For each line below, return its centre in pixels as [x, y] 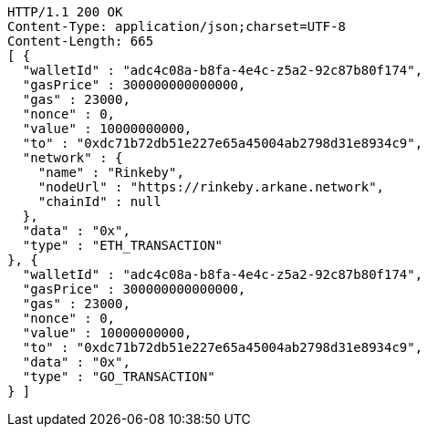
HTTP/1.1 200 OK [65, 12]
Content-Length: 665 [81, 41]
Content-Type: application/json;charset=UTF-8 [177, 26]
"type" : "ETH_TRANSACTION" [123, 245]
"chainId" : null [99, 201]
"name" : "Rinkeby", [111, 172]
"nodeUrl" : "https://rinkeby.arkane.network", [211, 187]
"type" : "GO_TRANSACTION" [119, 377]
